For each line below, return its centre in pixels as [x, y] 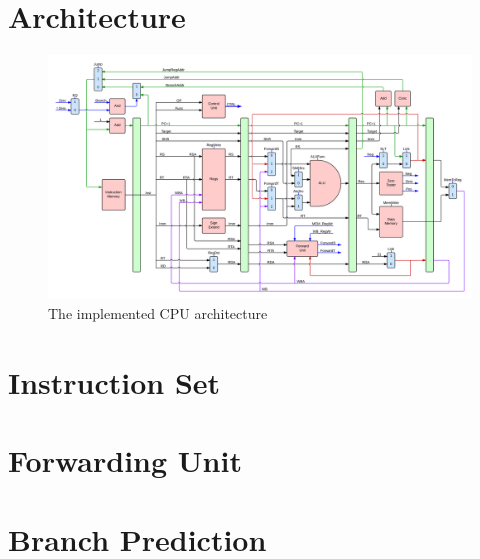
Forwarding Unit [125, 460]
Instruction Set [114, 381]
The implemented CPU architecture [158, 313]
